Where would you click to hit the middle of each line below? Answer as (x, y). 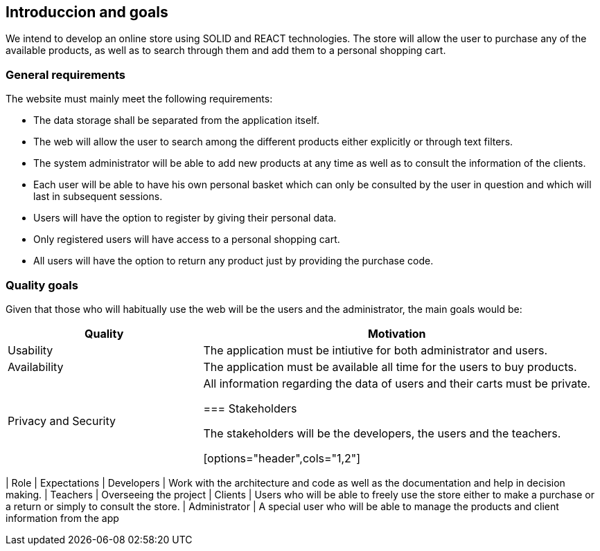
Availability (36, 367)
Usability (30, 350)
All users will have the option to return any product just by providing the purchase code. (233, 261)
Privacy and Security (62, 421)
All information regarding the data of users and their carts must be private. (397, 383)
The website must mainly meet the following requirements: (139, 99)
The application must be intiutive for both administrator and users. (376, 350)
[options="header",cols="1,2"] (282, 458)
